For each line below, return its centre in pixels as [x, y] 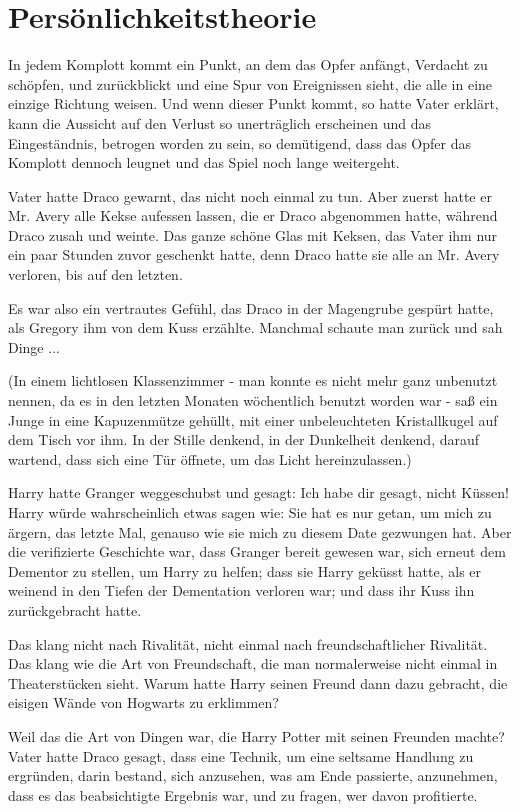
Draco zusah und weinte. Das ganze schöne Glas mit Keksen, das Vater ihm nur [253, 234]
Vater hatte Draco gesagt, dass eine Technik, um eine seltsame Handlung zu [241, 755]
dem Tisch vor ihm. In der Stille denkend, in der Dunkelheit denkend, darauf [244, 439]
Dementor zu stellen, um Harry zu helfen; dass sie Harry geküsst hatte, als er [245, 570]
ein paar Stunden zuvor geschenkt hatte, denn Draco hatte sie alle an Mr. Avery [254, 254]
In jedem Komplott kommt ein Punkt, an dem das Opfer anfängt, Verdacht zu [248, 64]
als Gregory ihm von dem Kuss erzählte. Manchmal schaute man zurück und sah [255, 327]
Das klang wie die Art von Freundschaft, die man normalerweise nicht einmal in [253, 663]
